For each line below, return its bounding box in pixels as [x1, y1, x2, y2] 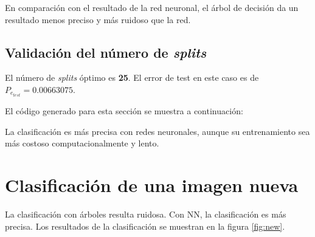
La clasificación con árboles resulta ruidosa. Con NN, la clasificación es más [5, 207, 286, 220]
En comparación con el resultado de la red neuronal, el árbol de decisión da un [5, 1, 299, 13]
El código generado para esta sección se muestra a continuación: [5, 105, 243, 117]
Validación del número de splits [5, 43, 207, 61]
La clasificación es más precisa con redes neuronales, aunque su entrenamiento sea [5, 125, 310, 137]
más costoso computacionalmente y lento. [5, 137, 159, 149]
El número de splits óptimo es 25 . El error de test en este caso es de [5, 71, 259, 84]
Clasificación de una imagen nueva [5, 173, 299, 197]
